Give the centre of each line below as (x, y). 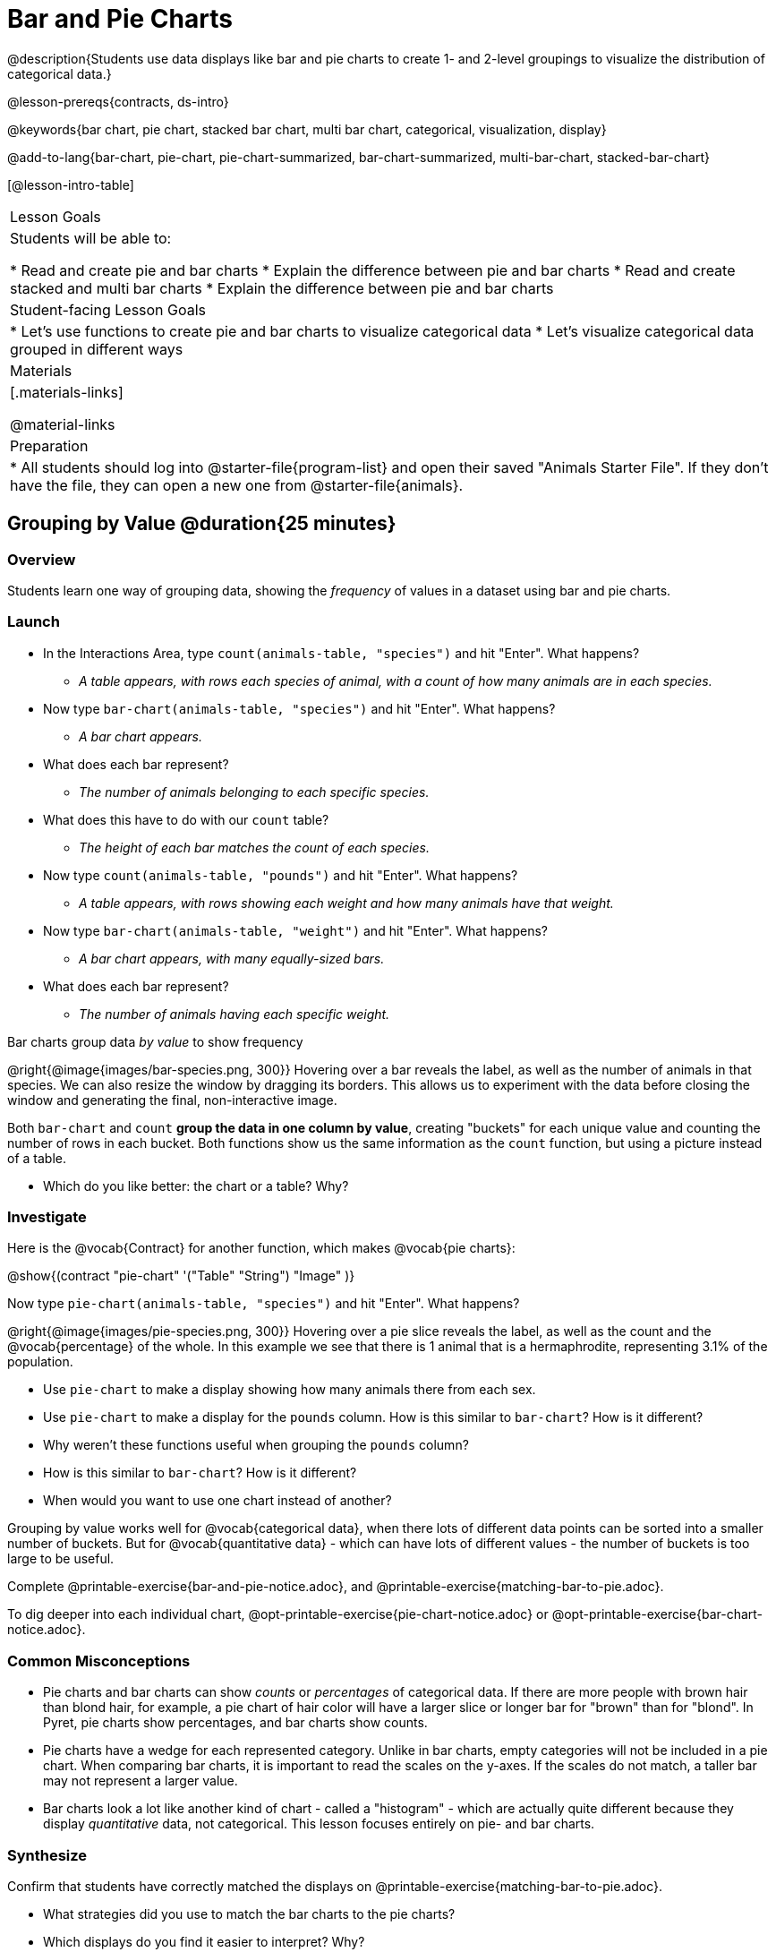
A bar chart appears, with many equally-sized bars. (232, 958)
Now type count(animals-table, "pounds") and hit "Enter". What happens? (281, 875)
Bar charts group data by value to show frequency (155, 1041)
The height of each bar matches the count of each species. (254, 847)
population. (40, 1362)
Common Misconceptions (99, 1661)
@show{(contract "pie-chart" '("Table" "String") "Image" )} (181, 1276)
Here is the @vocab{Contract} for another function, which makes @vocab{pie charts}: (261, 1248)
